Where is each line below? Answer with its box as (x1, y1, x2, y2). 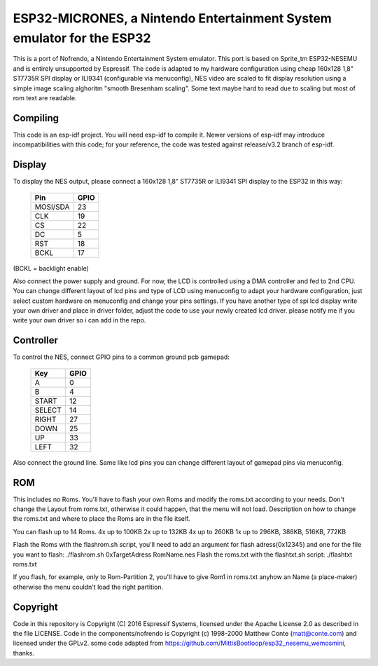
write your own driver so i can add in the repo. (13, 316, 146, 325)
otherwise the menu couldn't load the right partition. (13, 583, 164, 591)
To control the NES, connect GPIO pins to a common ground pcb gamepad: (13, 353, 230, 361)
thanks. (13, 648, 35, 657)
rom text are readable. (13, 93, 77, 102)
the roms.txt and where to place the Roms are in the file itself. (13, 515, 190, 523)
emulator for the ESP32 (13, 30, 151, 46)
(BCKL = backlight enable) (13, 264, 89, 273)
